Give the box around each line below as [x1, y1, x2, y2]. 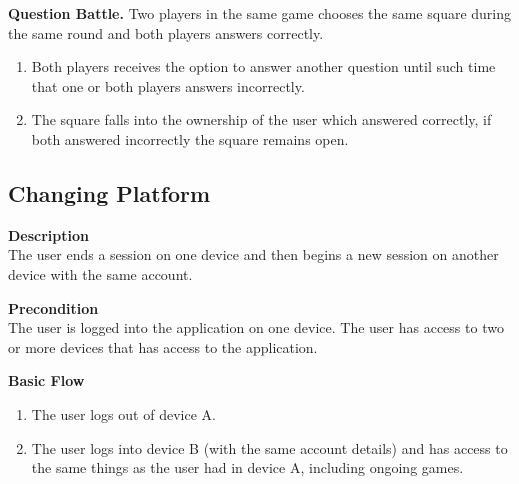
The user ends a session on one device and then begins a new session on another [8, 244, 499, 265]
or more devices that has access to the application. [8, 336, 318, 357]
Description [8, 224, 90, 245]
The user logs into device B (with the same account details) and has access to [31, 437, 508, 458]
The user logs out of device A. [31, 403, 216, 424]
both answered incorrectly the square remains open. [31, 128, 349, 149]
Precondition [8, 297, 99, 318]
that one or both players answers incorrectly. [31, 75, 305, 96]
